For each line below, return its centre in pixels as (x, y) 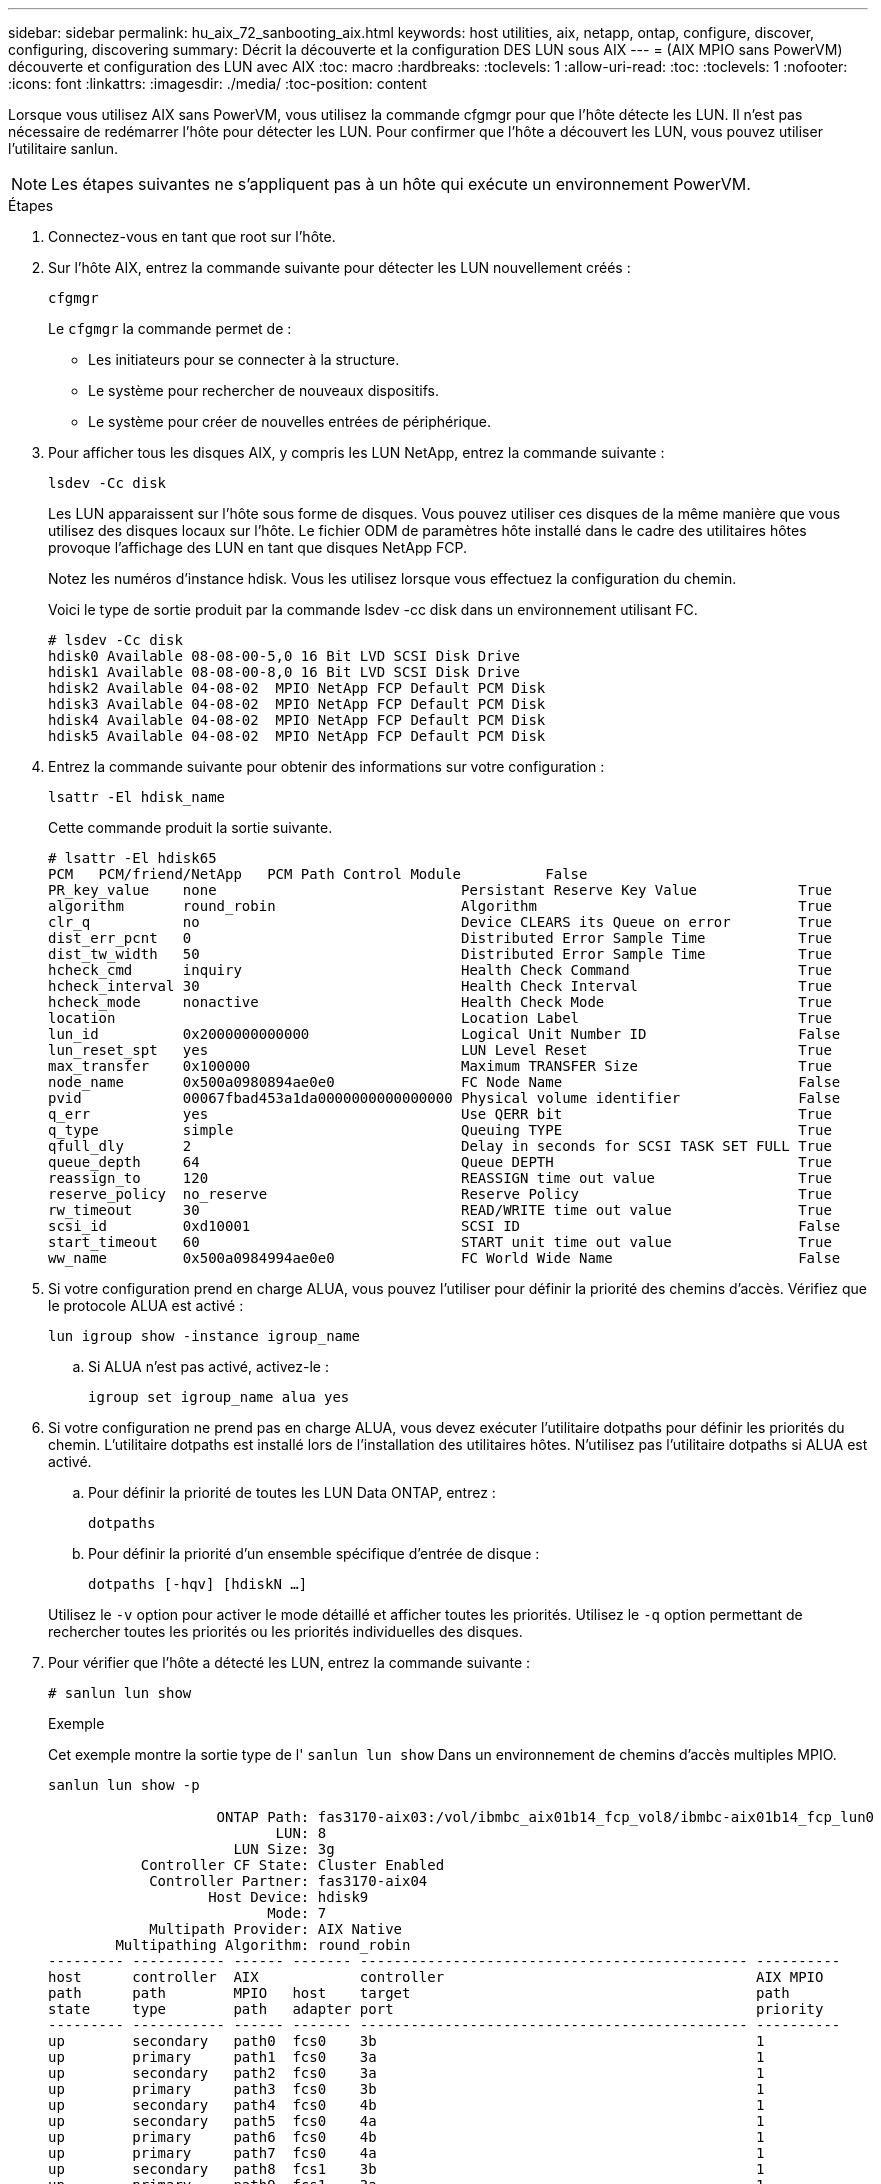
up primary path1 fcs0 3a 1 (406, 2057)
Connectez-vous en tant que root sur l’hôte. (192, 236)
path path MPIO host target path (419, 1993)
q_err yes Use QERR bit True (440, 1114)
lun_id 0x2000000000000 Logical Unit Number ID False (444, 1034)
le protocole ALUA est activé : (146, 1305)
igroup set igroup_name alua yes (219, 1397)
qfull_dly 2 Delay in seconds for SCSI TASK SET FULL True (440, 1146)
